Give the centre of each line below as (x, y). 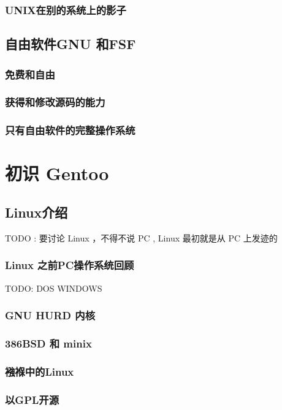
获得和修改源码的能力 (55, 102)
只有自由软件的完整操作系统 (70, 130)
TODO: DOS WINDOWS (54, 288)
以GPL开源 (32, 399)
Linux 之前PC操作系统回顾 (70, 265)
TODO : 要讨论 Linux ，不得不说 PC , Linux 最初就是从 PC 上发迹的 (141, 237)
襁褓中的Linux (40, 371)
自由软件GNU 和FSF (70, 44)
